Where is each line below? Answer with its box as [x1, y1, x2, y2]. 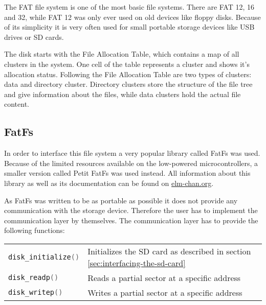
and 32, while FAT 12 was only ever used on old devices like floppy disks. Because [4, 11, 261, 22]
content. [4, 99, 29, 109]
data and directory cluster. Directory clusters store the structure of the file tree [4, 79, 253, 89]
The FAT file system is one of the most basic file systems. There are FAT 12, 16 [4, 2, 255, 12]
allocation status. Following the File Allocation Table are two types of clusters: [4, 68, 252, 79]
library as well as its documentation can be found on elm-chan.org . [4, 177, 214, 188]
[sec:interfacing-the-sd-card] [87, 256, 186, 269]
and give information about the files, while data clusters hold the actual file [4, 88, 241, 99]
